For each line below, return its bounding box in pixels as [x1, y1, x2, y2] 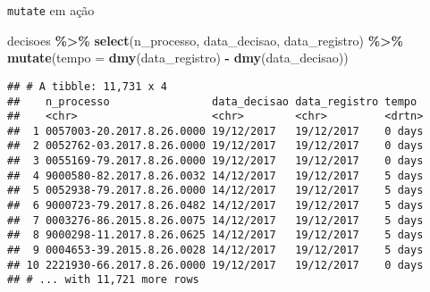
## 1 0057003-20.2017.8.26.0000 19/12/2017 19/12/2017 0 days [7, 124, 424, 138]
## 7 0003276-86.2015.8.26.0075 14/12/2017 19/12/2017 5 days [7, 213, 424, 227]
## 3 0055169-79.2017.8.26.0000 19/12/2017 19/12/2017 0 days [7, 154, 424, 168]
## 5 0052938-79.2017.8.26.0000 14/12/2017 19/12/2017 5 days [7, 184, 424, 197]
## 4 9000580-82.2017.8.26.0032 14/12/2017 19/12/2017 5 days [7, 169, 424, 182]
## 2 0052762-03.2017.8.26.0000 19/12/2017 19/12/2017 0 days [7, 139, 424, 153]
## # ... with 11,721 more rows [7, 273, 199, 287]
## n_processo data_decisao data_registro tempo [7, 95, 417, 108]
